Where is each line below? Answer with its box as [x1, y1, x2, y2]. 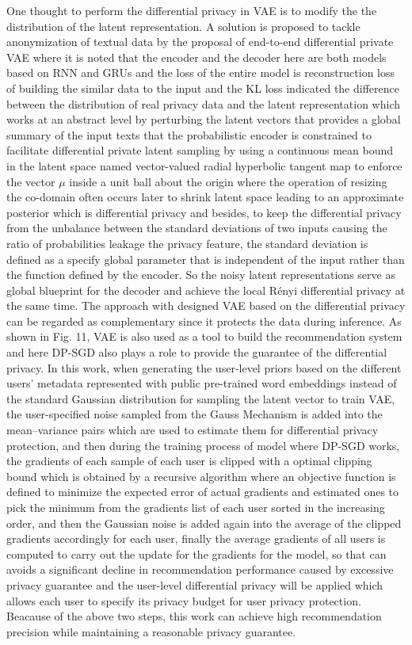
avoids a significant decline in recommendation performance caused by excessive [6, 561, 394, 578]
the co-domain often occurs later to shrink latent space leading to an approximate [6, 189, 404, 205]
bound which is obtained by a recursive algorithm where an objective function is [6, 468, 396, 484]
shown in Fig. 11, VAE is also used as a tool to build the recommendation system [6, 328, 402, 345]
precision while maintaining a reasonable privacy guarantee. [6, 623, 296, 639]
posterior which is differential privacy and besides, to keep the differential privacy [6, 204, 402, 220]
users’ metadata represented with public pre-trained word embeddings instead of [6, 375, 397, 391]
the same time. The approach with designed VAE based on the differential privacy [6, 297, 406, 314]
